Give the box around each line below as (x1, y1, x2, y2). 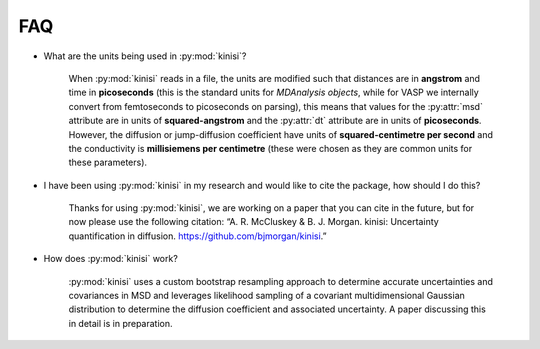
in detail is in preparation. (68, 317, 174, 329)
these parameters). (68, 156, 148, 169)
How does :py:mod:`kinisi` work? (43, 253, 179, 265)
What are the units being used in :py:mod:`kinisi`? (43, 50, 247, 62)
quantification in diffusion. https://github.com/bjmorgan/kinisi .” (68, 230, 327, 242)
